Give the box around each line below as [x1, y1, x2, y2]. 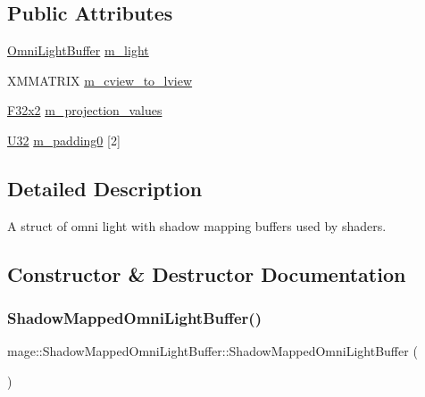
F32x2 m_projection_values [7, 101, 162, 120]
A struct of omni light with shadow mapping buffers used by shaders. [7, 216, 387, 235]
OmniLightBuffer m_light [7, 41, 149, 60]
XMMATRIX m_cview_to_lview [7, 70, 193, 89]
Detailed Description [7, 174, 203, 202]
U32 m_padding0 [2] [7, 130, 121, 149]
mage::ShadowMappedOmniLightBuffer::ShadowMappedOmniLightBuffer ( [7, 342, 418, 360]
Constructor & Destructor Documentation [7, 260, 406, 287]
